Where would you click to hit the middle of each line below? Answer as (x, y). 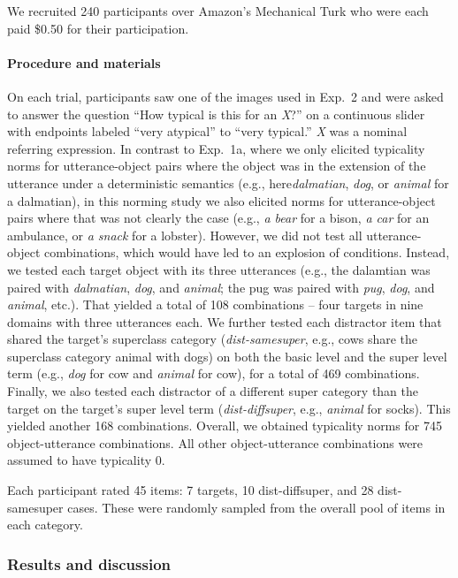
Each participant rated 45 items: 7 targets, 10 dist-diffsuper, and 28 (191, 490)
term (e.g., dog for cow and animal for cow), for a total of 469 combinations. (214, 373)
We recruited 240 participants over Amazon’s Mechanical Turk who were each (218, 11)
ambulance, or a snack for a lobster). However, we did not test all (185, 235)
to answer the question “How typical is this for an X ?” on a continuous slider (216, 114)
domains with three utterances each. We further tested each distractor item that (225, 321)
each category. (45, 525)
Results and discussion (89, 563)
